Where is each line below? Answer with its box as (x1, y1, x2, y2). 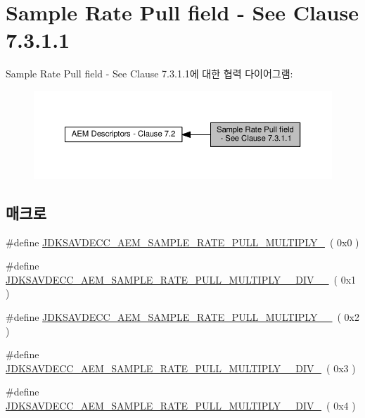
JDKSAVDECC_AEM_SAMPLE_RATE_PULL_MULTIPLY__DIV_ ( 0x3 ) (6, 360, 356, 375)
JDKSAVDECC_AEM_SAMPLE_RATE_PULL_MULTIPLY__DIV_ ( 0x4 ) (6, 398, 356, 412)
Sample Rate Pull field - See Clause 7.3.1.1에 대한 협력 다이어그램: (6, 66, 293, 81)
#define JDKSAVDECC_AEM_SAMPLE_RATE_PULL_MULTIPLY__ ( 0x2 (6, 309, 359, 324)
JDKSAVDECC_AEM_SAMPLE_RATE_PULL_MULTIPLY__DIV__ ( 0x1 (6, 272, 357, 286)
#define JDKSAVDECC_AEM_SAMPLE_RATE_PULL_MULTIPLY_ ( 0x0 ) (6, 234, 359, 249)
